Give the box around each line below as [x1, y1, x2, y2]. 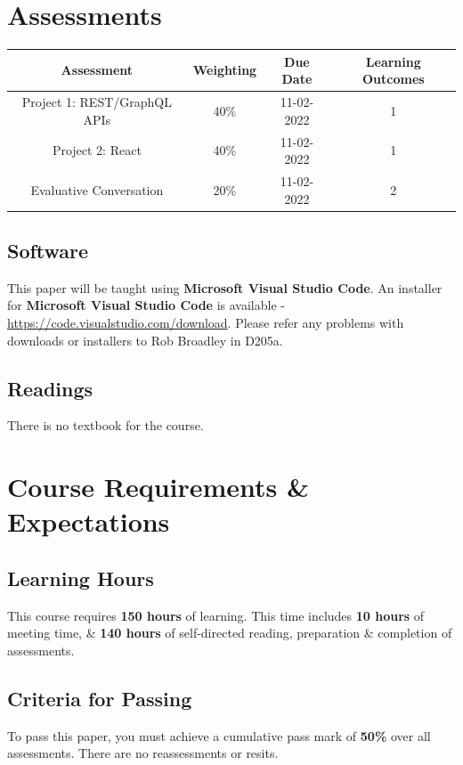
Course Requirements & [7, 468, 310, 505]
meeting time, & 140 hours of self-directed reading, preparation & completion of [7, 623, 452, 642]
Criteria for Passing [7, 684, 192, 712]
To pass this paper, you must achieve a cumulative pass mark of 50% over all [7, 726, 431, 745]
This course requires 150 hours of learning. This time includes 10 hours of [7, 606, 425, 624]
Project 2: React [52, 141, 142, 159]
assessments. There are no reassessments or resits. [7, 744, 279, 762]
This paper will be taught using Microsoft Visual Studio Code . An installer [7, 278, 443, 297]
